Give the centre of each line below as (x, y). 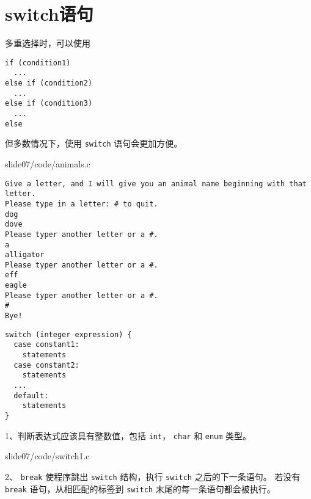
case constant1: (46, 345)
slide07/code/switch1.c (47, 456)
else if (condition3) (49, 104)
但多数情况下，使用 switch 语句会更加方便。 (94, 143)
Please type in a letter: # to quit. (82, 204)
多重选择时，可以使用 (48, 43)
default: (31, 395)
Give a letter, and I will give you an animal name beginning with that (156, 184)
